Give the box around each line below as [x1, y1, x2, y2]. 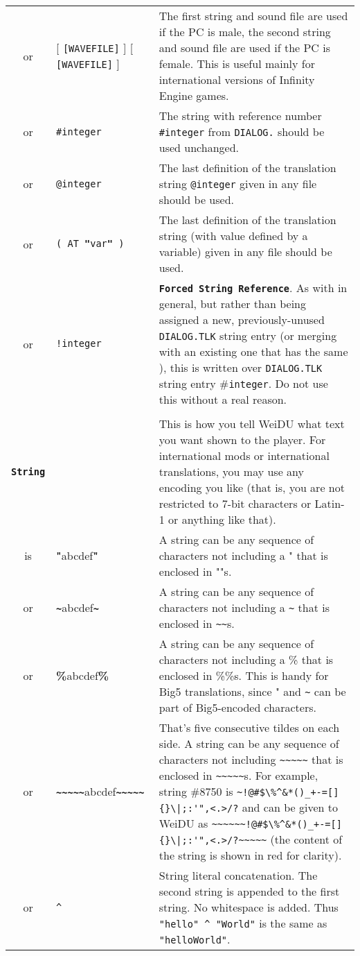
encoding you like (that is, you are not [159, 479, 345, 495]
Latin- [314, 495, 345, 511]
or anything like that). [168, 511, 276, 527]
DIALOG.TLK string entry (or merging [159, 327, 337, 343]
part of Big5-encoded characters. [159, 699, 316, 715]
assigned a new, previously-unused [159, 311, 325, 327]
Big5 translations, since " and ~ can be [159, 683, 346, 699]
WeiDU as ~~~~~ [159, 815, 240, 831]
